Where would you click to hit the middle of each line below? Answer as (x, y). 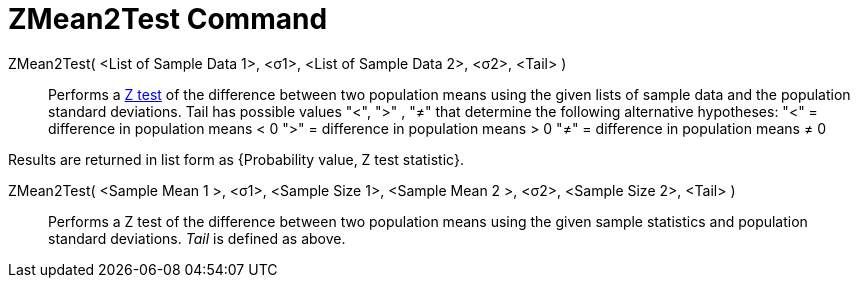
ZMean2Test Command (168, 19)
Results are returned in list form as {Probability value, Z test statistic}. (236, 159)
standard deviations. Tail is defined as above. (197, 238)
